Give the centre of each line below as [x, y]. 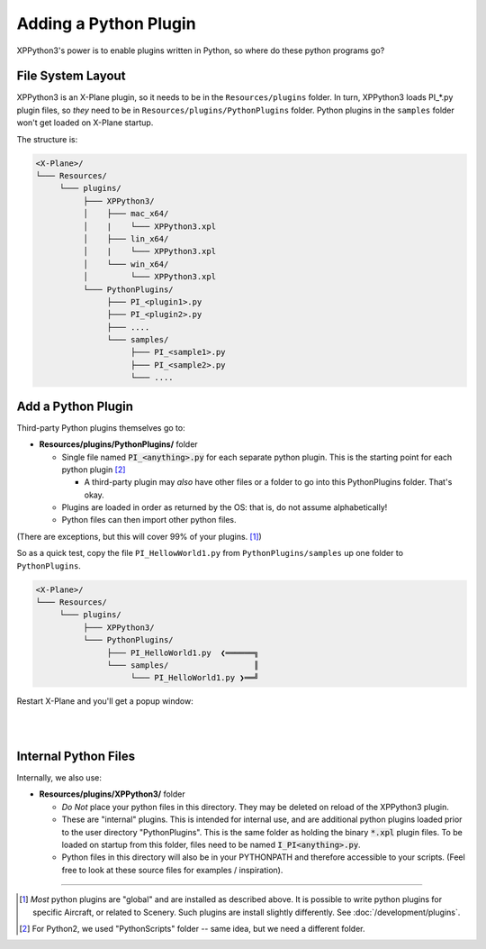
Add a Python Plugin [75, 406]
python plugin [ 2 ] [94, 470]
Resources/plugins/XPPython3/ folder [112, 794]
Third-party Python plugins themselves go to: [101, 427]
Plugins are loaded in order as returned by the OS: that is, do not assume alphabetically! [225, 507]
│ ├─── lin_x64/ [126, 238]
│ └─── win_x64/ [126, 264]
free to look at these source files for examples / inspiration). [172, 870]
